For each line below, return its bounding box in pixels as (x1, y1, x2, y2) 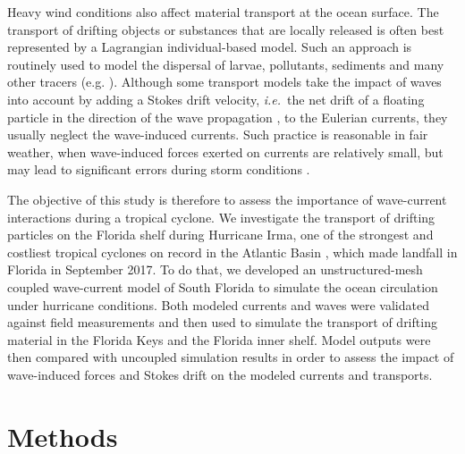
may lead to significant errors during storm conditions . (7, 160, 310, 179)
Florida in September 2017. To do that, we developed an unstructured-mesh (7, 260, 423, 279)
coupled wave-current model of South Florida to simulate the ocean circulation (7, 277, 438, 296)
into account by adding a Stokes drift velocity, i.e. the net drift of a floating (7, 89, 425, 108)
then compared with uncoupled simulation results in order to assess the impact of (7, 348, 454, 366)
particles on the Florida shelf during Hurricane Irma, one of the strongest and (7, 225, 434, 244)
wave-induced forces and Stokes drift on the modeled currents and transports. (7, 365, 433, 383)
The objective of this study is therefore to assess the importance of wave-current (7, 189, 447, 208)
